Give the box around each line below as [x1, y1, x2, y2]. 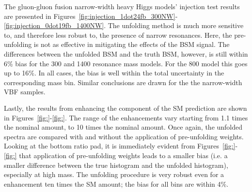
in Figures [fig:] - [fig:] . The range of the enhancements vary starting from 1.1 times [4, 112, 248, 122]
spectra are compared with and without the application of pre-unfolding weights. [4, 131, 244, 141]
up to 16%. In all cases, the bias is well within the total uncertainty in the [4, 68, 224, 78]
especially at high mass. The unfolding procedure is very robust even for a [4, 169, 224, 179]
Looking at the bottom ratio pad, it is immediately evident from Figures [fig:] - [4, 141, 238, 151]
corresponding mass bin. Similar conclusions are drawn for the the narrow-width [4, 77, 242, 87]
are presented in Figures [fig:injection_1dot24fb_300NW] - [4, 11, 178, 21]
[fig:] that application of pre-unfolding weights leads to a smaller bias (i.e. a [4, 150, 228, 160]
